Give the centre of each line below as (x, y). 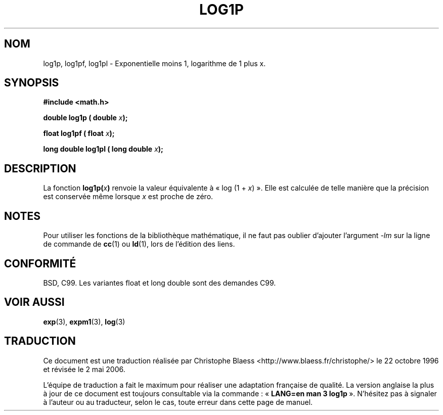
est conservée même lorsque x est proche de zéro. (128, 197)
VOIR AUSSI (34, 302)
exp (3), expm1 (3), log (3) (84, 321)
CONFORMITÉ (40, 263)
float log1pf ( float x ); (79, 133)
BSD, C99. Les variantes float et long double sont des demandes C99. (160, 283)
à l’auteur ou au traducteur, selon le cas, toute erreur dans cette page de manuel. (178, 402)
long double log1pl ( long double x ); (103, 149)
